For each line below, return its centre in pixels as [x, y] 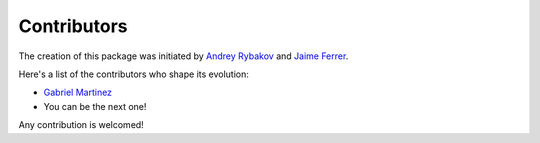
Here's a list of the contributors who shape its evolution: [134, 74]
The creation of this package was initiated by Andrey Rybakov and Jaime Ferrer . [183, 56]
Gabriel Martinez [78, 92]
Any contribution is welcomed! [81, 125]
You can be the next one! [95, 106]
